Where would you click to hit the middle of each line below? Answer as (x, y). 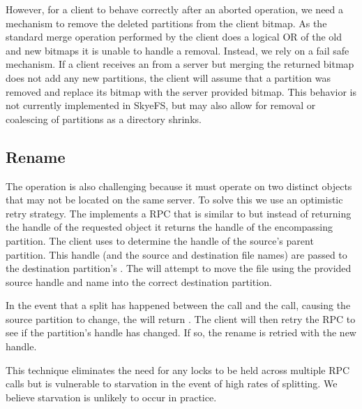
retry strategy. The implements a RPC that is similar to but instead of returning (179, 213)
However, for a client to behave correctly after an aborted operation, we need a (175, 9)
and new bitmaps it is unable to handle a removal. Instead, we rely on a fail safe (178, 50)
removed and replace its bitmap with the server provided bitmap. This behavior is (181, 91)
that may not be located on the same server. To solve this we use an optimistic (174, 200)
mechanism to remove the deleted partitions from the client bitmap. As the (166, 23)
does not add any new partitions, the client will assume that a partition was (168, 77)
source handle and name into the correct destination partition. (139, 281)
